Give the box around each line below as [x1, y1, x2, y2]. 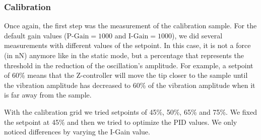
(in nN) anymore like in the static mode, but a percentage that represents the [4, 50, 244, 60]
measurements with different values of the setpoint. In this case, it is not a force [4, 40, 251, 51]
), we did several [172, 30, 223, 40]
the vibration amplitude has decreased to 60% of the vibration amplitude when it [4, 79, 255, 90]
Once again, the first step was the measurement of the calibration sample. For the [4, 20, 257, 31]
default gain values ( [4, 30, 67, 40]
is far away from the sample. [4, 89, 92, 100]
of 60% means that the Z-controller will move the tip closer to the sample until [4, 70, 248, 80]
